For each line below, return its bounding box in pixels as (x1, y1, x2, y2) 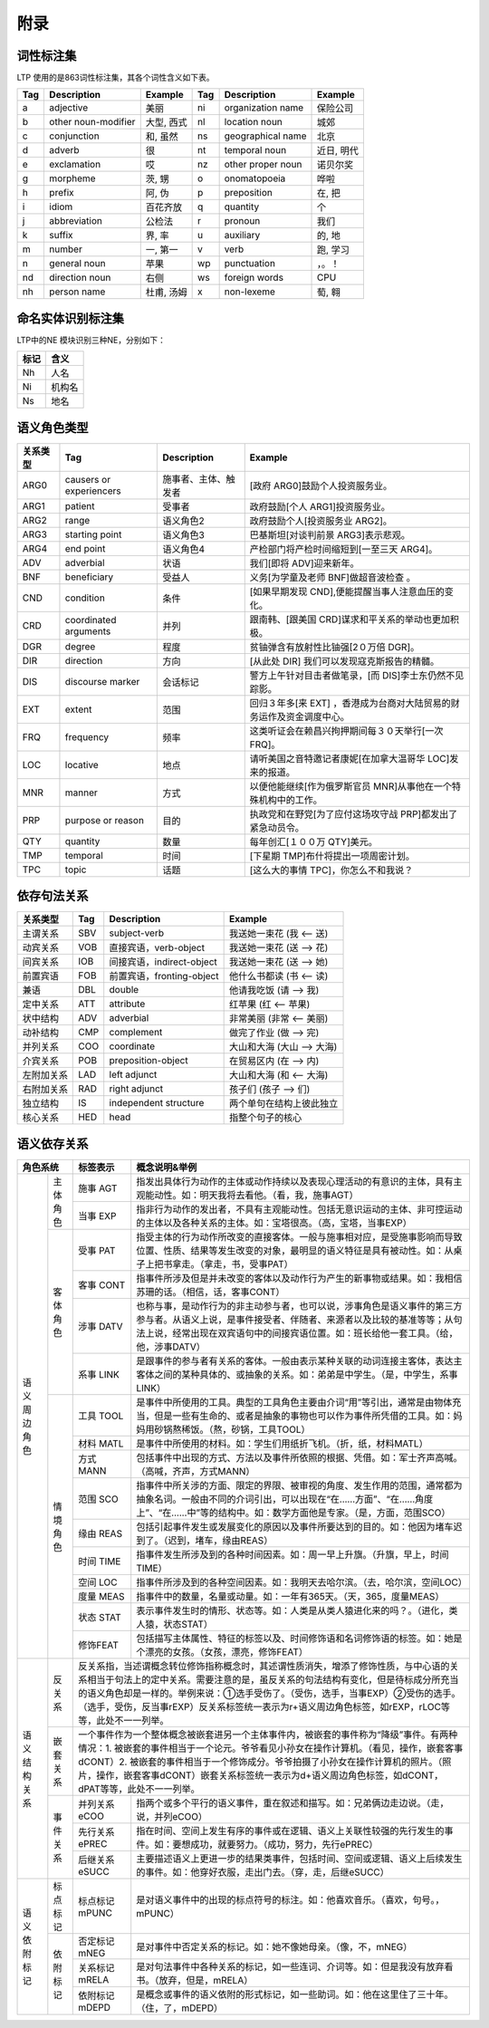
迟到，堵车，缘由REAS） (168, 1533, 273, 1546)
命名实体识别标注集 (16, 311, 124, 326)
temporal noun (224, 144, 287, 157)
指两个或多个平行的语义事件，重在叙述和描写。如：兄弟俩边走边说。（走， (136, 1796, 449, 1809)
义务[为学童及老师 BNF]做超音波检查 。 (249, 571, 416, 583)
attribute (109, 997, 146, 1010)
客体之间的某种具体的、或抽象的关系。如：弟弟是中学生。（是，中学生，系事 (136, 1368, 458, 1380)
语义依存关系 (16, 1136, 89, 1151)
